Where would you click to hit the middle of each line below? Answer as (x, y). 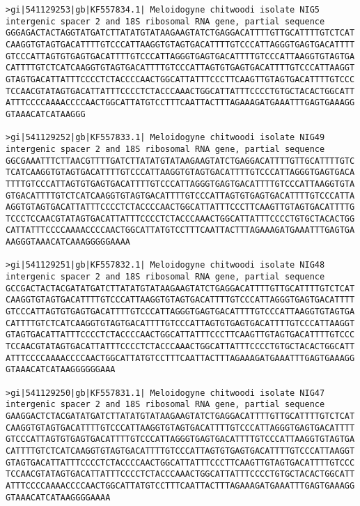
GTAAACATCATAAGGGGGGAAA (61, 370)
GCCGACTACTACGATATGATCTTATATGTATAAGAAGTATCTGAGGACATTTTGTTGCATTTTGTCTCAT (180, 288)
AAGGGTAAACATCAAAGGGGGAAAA (68, 242)
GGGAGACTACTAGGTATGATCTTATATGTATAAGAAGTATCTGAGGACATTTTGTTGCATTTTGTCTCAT (180, 33)
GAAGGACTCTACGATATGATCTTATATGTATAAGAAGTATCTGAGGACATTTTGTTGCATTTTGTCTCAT (180, 416)
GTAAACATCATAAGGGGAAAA (58, 497)
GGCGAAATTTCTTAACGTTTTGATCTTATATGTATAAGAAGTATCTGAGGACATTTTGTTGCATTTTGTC (180, 161)
